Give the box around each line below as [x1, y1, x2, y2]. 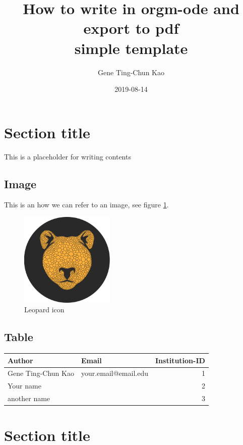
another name [8, 393, 50, 404]
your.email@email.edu [81, 368, 148, 378]
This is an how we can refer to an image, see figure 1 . [4, 199, 169, 210]
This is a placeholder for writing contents [4, 151, 131, 161]
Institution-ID [155, 355, 205, 365]
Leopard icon [24, 304, 65, 315]
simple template [74, 37, 188, 58]
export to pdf [83, 18, 179, 38]
